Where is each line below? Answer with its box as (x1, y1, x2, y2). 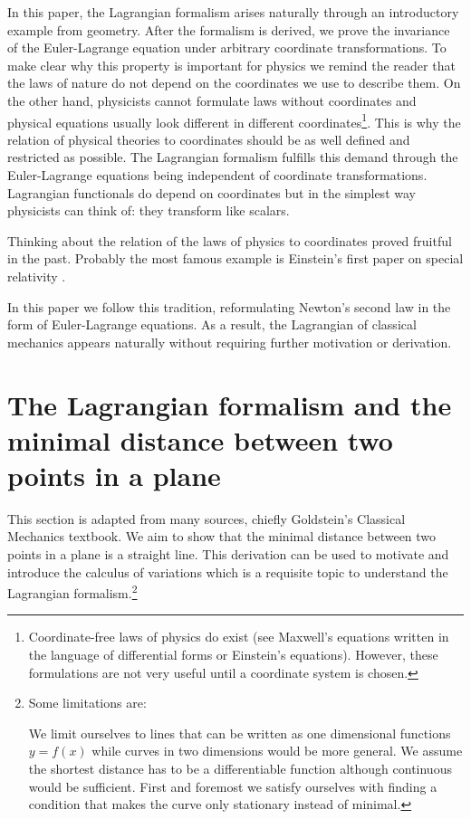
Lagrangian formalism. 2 (7, 581, 138, 602)
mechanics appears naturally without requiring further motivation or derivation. (7, 332, 452, 351)
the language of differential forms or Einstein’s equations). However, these (28, 645, 438, 664)
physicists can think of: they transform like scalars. (7, 201, 290, 220)
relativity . (7, 266, 66, 285)
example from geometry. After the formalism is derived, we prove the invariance (7, 20, 450, 39)
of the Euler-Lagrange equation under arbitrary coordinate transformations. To (7, 38, 447, 57)
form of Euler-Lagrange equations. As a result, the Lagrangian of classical (7, 315, 417, 334)
